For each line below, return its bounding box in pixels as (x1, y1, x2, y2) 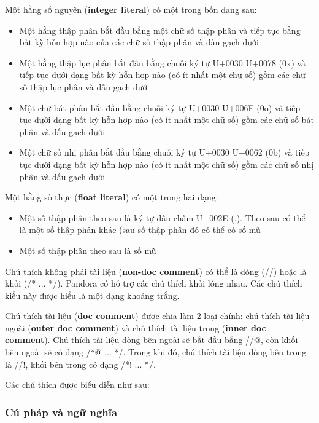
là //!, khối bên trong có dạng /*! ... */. (5, 357, 156, 370)
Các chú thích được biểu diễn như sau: (5, 378, 150, 391)
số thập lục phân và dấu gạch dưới (19, 80, 150, 93)
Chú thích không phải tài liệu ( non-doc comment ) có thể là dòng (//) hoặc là (5, 264, 307, 277)
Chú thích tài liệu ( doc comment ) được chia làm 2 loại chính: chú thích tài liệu (5, 309, 310, 322)
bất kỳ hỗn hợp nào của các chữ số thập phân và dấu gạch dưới (19, 36, 259, 49)
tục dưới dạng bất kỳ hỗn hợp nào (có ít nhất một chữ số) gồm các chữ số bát (19, 113, 314, 126)
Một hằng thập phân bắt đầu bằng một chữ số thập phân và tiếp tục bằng (19, 23, 301, 36)
